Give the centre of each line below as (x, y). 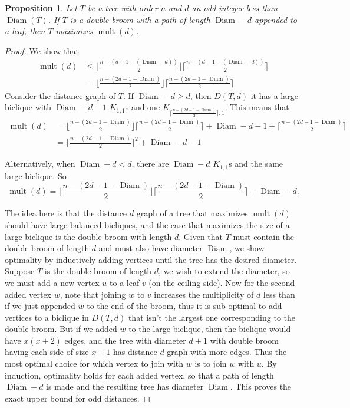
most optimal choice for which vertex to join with (94, 363)
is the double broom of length (98, 271)
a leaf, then (25, 31)
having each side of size (47, 352)
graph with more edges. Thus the (227, 352)
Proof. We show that (42, 50)
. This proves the (261, 386)
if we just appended (40, 306)
